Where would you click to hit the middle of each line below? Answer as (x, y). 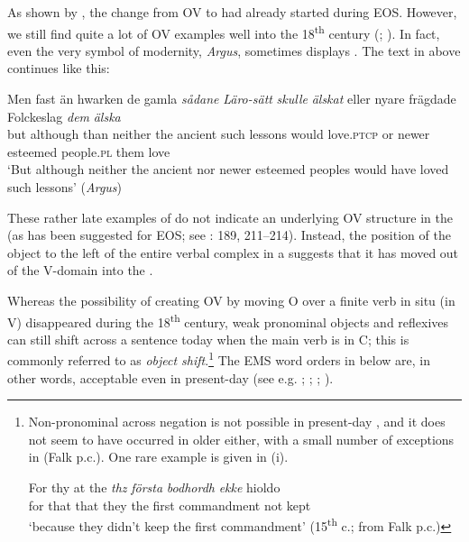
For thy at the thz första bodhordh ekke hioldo (154, 487)
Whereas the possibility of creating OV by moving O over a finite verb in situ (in (231, 300)
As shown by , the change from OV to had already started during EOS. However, (232, 12)
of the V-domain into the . (80, 270)
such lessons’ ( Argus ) (65, 187)
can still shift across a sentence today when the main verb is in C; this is (208, 339)
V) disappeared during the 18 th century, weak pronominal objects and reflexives (228, 320)
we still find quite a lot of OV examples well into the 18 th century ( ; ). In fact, (224, 32)
